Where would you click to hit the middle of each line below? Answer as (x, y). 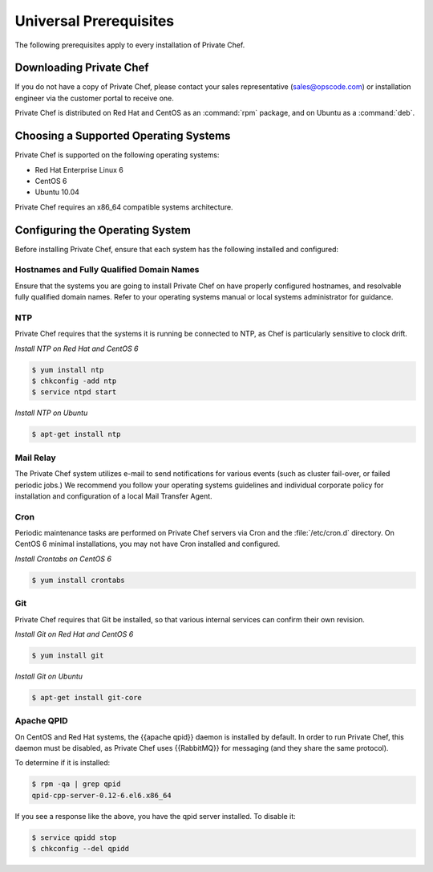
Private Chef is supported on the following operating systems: (117, 155)
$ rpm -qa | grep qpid (76, 784)
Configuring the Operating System (103, 230)
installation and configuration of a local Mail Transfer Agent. (113, 496)
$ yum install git (68, 655)
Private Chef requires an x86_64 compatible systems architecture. (124, 207)
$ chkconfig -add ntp (74, 381)
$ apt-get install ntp (76, 434)
